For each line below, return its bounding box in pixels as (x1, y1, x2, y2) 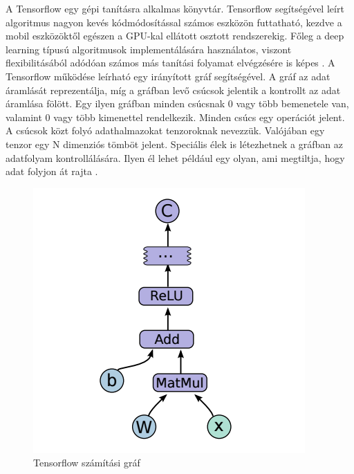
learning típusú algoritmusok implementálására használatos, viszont (6, 42, 292, 56)
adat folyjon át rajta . (6, 164, 98, 179)
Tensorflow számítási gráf (33, 455, 140, 470)
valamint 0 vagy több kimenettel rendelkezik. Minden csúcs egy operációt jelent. (6, 109, 345, 124)
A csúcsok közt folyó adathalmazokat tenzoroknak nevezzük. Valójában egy (6, 123, 325, 138)
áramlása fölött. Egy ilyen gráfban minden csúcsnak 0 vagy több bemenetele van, (6, 96, 349, 111)
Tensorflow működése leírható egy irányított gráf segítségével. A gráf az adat (6, 69, 330, 83)
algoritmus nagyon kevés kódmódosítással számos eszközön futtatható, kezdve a (6, 15, 342, 29)
